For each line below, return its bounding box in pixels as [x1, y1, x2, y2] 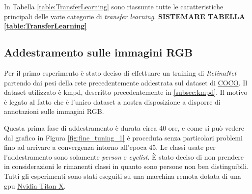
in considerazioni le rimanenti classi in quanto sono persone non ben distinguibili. [4, 161, 249, 171]
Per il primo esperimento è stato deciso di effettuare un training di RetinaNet [4, 67, 237, 78]
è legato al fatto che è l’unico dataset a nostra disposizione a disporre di [4, 96, 221, 107]
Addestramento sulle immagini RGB [4, 45, 193, 60]
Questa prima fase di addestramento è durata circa [4, 122, 157, 133]
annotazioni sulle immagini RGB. [4, 106, 104, 116]
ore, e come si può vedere [168, 122, 244, 133]
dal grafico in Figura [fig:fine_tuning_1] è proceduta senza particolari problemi [4, 132, 243, 142]
